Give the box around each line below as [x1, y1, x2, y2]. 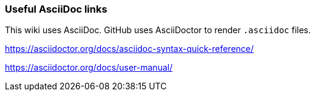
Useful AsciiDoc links [5, 3, 107, 15]
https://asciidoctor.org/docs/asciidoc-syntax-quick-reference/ [5, 43, 254, 54]
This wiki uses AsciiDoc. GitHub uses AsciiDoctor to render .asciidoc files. [5, 25, 311, 36]
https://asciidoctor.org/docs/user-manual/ [5, 62, 173, 73]
